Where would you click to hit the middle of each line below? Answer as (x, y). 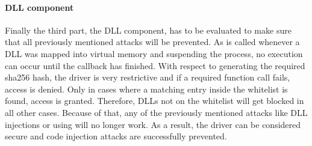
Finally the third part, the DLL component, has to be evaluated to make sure (148, 30)
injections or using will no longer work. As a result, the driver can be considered (153, 124)
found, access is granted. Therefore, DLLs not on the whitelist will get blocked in (154, 101)
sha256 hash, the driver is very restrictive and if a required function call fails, (148, 77)
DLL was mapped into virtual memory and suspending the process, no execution (154, 53)
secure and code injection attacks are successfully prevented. (116, 136)
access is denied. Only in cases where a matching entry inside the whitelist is (146, 89)
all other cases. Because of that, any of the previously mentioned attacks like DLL (156, 112)
